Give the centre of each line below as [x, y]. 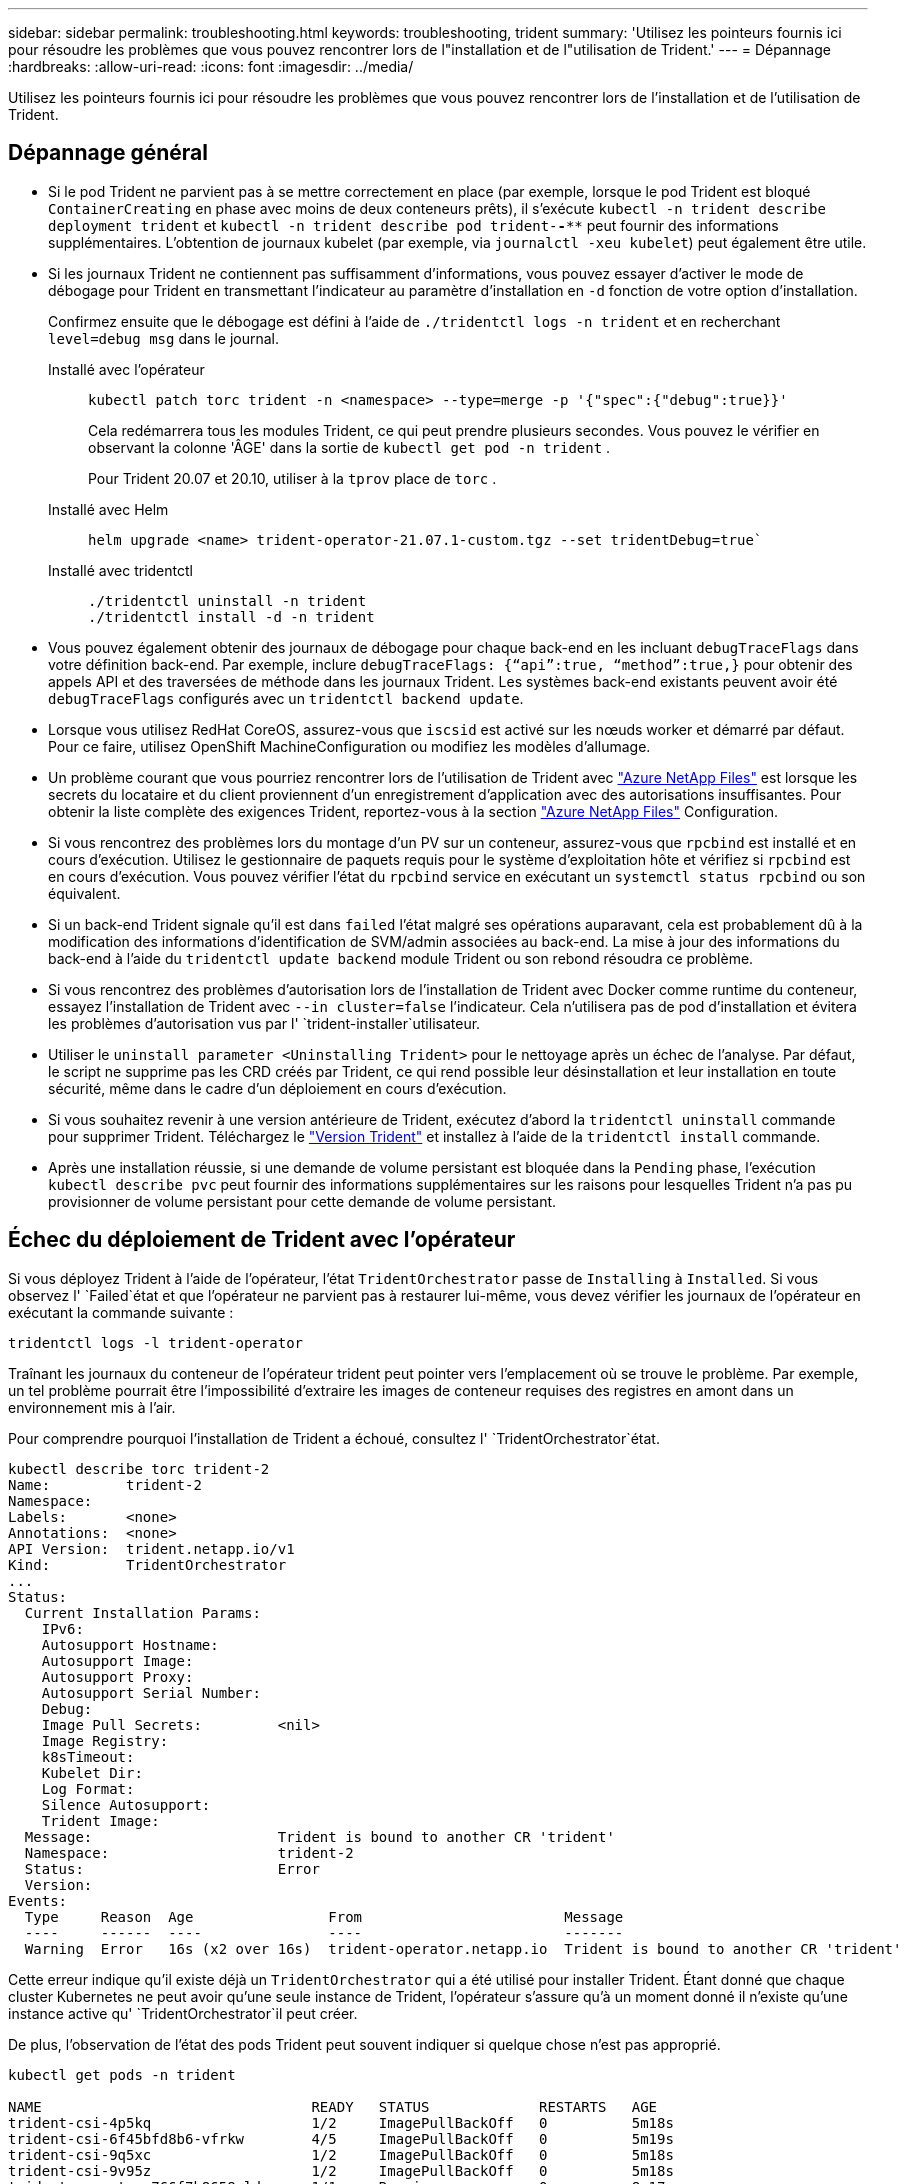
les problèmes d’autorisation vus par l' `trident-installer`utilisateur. [264, 1023]
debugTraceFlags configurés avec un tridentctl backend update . [286, 698]
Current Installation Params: [142, 1612]
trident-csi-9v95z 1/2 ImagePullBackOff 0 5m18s [341, 2170]
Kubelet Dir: [92, 1772]
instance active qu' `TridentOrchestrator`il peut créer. [183, 2013]
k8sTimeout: [88, 1756]
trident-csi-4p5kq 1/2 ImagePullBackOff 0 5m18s [341, 2122]
